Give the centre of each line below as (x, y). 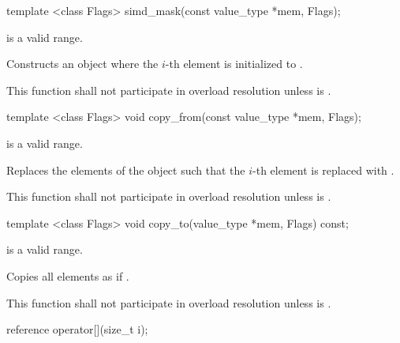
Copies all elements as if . (68, 275)
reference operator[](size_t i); (77, 329)
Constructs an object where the (82, 64)
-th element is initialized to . (234, 64)
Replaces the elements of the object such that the (126, 170)
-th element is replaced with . (323, 170)
